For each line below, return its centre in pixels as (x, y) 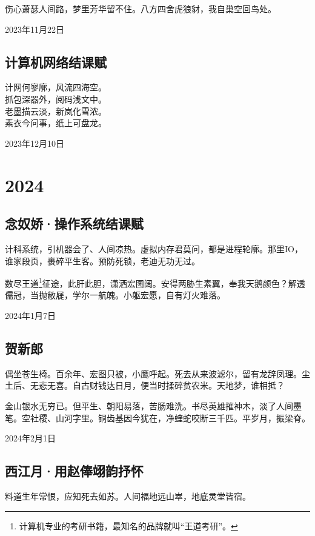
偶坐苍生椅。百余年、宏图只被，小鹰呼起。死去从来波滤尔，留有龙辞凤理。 (153, 373)
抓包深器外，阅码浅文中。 (56, 99)
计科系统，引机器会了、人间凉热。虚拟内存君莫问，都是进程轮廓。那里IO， (154, 248)
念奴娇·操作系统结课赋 (74, 223)
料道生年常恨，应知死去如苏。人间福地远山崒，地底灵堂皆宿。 (128, 496)
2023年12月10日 (35, 143)
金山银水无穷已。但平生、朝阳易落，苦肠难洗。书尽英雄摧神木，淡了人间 (149, 405)
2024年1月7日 (30, 315)
